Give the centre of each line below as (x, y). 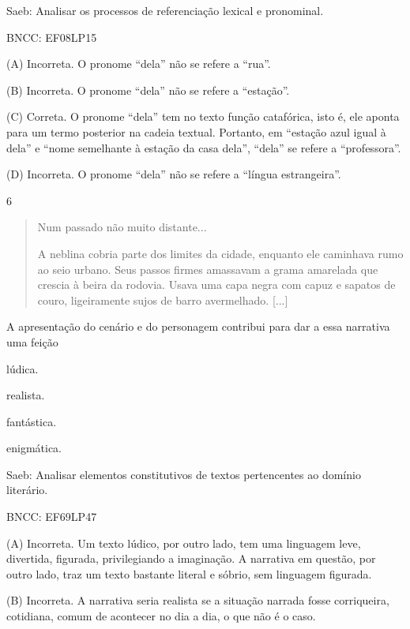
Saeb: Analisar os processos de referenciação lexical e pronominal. (165, 10)
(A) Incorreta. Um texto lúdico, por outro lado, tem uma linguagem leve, (184, 543)
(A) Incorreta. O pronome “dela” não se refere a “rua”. (139, 64)
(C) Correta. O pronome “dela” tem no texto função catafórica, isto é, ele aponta (203, 116)
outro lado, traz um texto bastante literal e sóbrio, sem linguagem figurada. (189, 573)
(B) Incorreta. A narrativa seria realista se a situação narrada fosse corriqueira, (198, 600)
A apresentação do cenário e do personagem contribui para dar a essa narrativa (198, 326)
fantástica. (32, 421)
